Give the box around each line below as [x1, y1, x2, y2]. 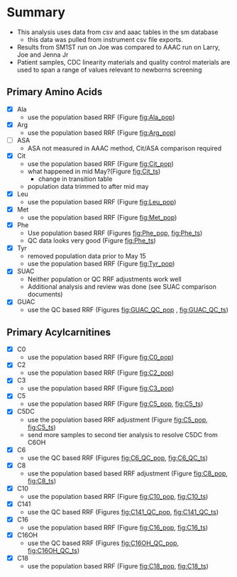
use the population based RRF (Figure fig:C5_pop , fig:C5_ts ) [27, 400, 204, 408]
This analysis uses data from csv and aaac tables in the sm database [16, 28, 219, 36]
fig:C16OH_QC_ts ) [27, 546, 80, 554]
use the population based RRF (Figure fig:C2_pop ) [27, 368, 175, 377]
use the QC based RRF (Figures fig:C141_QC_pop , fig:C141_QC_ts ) [27, 507, 219, 516]
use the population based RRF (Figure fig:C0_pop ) [27, 353, 175, 362]
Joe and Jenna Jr [16, 50, 69, 59]
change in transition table [38, 175, 113, 183]
